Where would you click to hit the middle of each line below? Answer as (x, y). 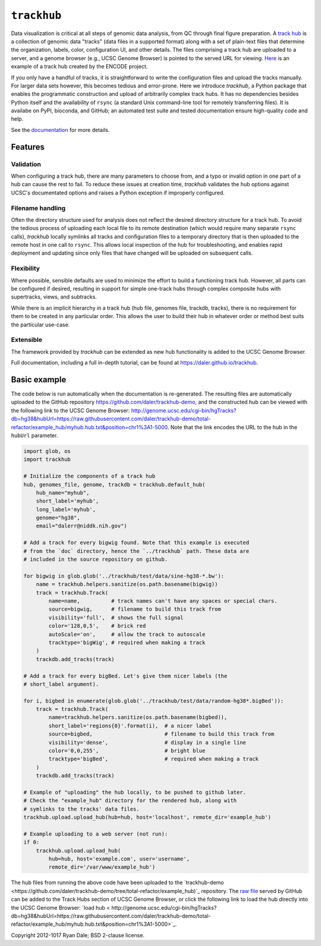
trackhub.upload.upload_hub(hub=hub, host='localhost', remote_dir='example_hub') (147, 817)
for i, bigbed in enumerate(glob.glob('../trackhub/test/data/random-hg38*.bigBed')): (154, 701)
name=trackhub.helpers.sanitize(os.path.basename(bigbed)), (138, 717)
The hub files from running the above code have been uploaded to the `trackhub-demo (117, 882)
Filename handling (38, 208)
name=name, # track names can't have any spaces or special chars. (163, 601)
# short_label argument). (61, 684)
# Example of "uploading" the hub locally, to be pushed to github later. (135, 792)
